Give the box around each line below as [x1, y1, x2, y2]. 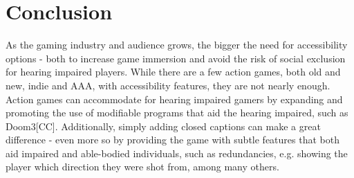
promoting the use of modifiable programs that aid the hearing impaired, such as [6, 105, 348, 120]
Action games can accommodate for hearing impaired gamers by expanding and [6, 91, 343, 106]
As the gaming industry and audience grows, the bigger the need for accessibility [6, 37, 348, 52]
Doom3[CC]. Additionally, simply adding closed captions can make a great [6, 118, 321, 133]
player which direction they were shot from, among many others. [6, 159, 279, 174]
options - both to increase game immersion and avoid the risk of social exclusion [6, 51, 346, 65]
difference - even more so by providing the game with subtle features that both [6, 132, 339, 147]
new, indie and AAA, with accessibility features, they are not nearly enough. [6, 78, 330, 92]
